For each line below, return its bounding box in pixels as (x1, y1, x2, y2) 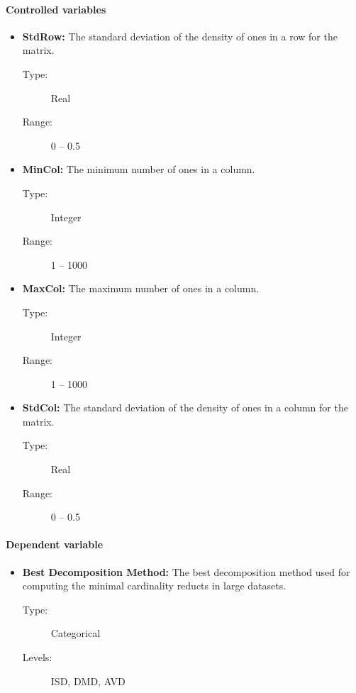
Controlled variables (6, 1, 106, 16)
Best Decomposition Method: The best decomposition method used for (22, 564, 350, 579)
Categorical (50, 626, 101, 641)
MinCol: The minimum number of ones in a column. (22, 162, 255, 177)
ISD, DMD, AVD (50, 673, 126, 688)
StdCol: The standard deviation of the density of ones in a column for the (22, 400, 348, 415)
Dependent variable (6, 537, 104, 552)
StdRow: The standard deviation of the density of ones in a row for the (22, 28, 338, 43)
